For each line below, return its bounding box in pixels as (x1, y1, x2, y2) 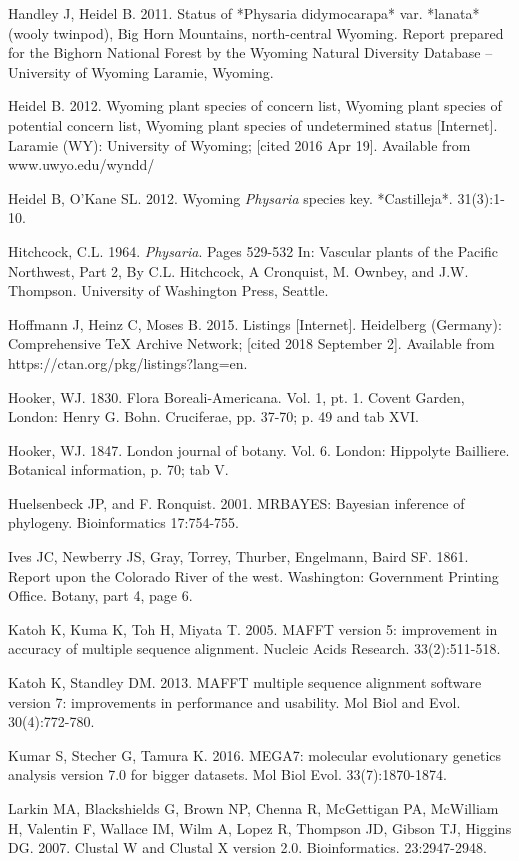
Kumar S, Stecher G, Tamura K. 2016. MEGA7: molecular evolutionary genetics (8, 744, 502, 765)
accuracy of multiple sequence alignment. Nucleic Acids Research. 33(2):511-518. (8, 638, 501, 659)
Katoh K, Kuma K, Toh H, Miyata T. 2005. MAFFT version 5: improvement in (8, 618, 498, 639)
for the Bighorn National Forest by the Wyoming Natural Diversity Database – (8, 42, 493, 63)
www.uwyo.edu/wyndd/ (8, 154, 155, 175)
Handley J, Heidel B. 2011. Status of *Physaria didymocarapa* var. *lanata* (8, 3, 480, 23)
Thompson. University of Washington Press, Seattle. (8, 280, 329, 301)
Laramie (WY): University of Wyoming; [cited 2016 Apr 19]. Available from (8, 134, 471, 155)
